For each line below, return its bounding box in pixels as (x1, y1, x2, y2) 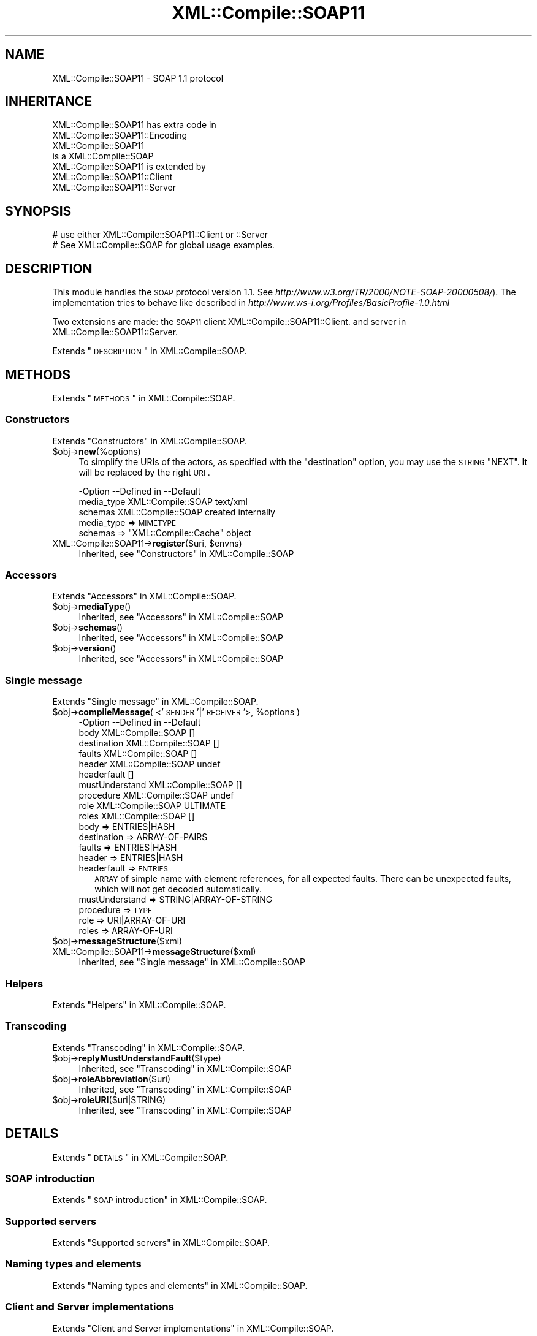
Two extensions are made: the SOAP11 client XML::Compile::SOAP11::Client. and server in (52, 316, 406, 327)
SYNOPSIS (5, 203, 72, 219)
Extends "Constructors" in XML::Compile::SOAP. (52, 435, 248, 446)
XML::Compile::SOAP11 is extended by (52, 161, 206, 172)
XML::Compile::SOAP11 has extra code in (52, 120, 216, 131)
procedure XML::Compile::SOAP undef (78, 790, 234, 801)
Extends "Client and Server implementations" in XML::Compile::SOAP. (52, 1323, 334, 1334)
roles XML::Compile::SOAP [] (78, 811, 195, 822)
